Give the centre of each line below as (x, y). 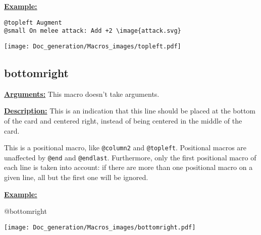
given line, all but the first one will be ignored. (76, 177)
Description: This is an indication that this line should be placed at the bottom (130, 111)
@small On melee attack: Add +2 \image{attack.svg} (93, 31)
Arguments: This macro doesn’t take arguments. (82, 94)
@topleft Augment (33, 22)
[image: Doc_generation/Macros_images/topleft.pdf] (93, 46)
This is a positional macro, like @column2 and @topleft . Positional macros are (125, 148)
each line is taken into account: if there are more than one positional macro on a (128, 167)
